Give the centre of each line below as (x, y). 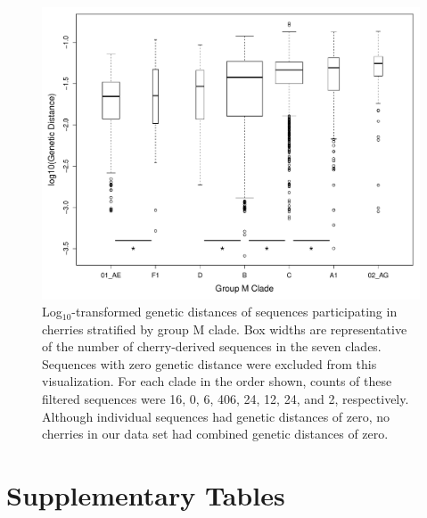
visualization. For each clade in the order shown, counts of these (217, 381)
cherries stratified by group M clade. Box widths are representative (225, 329)
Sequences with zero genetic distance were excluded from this (209, 363)
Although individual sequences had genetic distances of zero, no (216, 416)
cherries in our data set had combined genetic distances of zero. (215, 434)
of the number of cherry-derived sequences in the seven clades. (212, 346)
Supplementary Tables (146, 495)
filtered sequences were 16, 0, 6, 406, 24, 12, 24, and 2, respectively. (226, 399)
